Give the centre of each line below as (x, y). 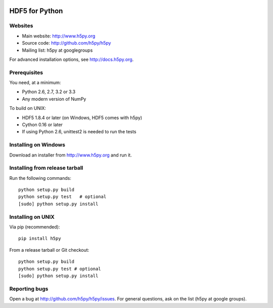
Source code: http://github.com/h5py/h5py (66, 43)
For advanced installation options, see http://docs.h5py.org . (72, 59)
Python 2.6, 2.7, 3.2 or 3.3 (49, 92)
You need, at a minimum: (35, 83)
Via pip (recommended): (35, 227)
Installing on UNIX (32, 217)
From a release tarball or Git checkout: (49, 250)
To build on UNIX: (28, 108)
